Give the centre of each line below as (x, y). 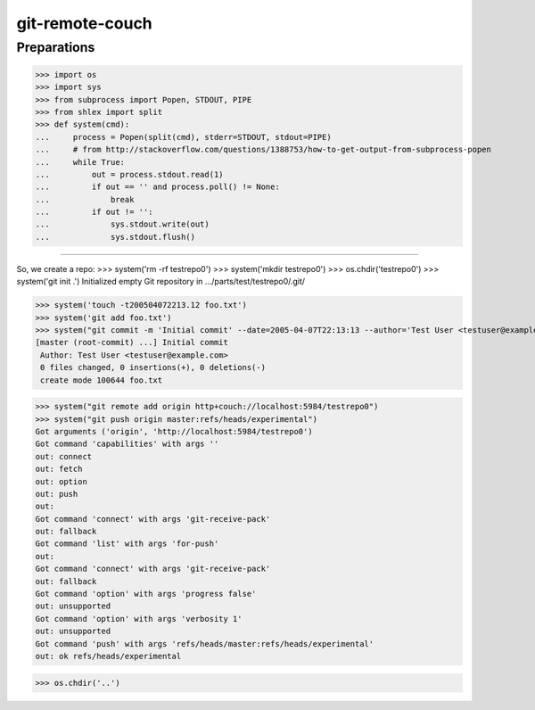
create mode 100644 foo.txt (102, 380)
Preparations (56, 47)
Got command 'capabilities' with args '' (127, 444)
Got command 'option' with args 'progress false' (146, 594)
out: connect (64, 456)
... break (85, 199)
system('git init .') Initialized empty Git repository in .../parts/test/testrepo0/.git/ (161, 282)
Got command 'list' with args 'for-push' (127, 544)
